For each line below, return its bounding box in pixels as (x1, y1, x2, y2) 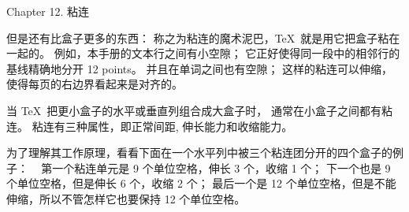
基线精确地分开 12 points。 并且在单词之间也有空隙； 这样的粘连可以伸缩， (6, 60, 393, 76)
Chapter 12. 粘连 (6, 3, 90, 19)
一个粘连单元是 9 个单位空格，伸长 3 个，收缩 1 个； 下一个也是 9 (52, 159, 391, 176)
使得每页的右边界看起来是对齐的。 (6, 76, 183, 92)
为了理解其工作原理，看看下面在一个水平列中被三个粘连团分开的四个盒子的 (6, 144, 392, 161)
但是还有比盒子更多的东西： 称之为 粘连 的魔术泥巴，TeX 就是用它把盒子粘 (6, 29, 389, 46)
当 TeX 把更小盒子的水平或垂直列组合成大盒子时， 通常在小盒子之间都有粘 (6, 102, 392, 118)
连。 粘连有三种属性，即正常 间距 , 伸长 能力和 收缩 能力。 (6, 117, 293, 134)
